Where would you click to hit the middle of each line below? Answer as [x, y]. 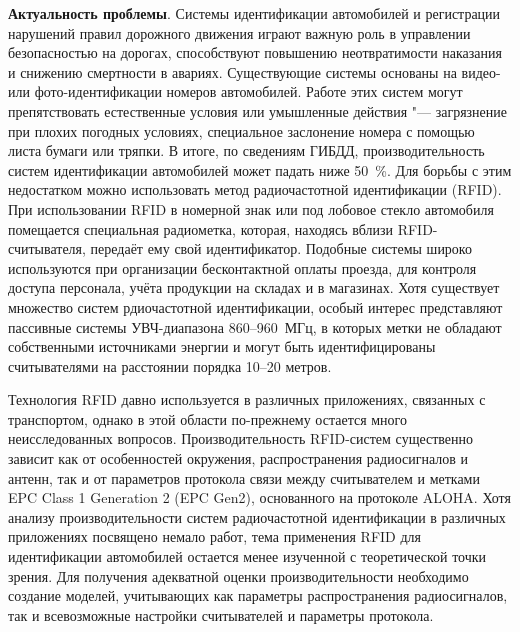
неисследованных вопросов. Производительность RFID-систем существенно [241, 438]
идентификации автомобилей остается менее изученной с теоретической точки [247, 556]
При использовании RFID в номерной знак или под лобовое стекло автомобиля [251, 208]
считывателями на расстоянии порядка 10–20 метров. [170, 365]
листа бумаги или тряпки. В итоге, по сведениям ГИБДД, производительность [246, 150]
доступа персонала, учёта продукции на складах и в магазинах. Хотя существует [254, 287]
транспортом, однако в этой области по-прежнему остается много [207, 418]
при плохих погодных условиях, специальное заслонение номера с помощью [241, 130]
